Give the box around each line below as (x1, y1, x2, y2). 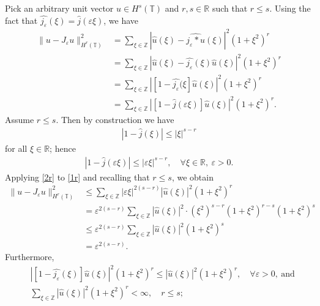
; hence (50, 141, 76, 154)
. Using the (269, 2, 311, 14)
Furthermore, (5, 250, 54, 263)
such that (212, 2, 248, 14)
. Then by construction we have (56, 113, 174, 126)
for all (5, 141, 28, 154)
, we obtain (171, 170, 214, 183)
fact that (5, 13, 38, 26)
